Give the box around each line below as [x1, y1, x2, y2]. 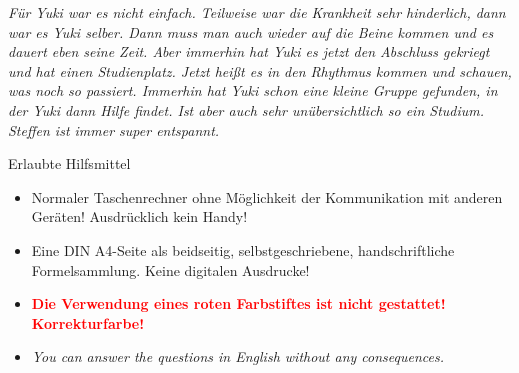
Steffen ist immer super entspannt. [8, 119, 220, 140]
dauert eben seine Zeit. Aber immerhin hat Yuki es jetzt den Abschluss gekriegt [8, 41, 490, 62]
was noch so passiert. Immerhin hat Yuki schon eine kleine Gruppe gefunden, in [8, 80, 498, 101]
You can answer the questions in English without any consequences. [31, 346, 445, 367]
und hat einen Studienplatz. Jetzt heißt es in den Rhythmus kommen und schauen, [8, 60, 512, 81]
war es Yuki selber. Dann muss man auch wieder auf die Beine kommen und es [8, 21, 494, 42]
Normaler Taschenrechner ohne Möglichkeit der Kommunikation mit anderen [31, 186, 503, 207]
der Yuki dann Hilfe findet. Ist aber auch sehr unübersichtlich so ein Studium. [8, 99, 485, 120]
